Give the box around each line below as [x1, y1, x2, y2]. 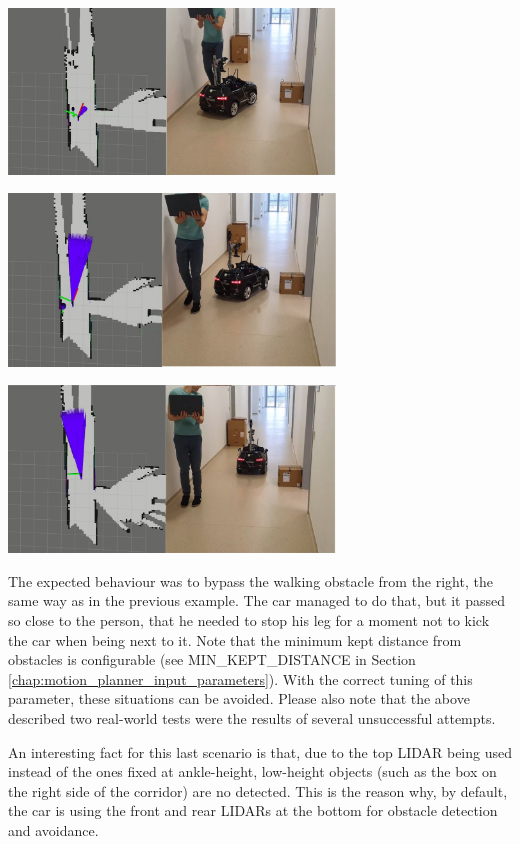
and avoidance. [8, 819, 99, 840]
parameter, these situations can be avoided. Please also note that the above [8, 688, 470, 709]
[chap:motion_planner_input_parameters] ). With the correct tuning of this [8, 668, 473, 689]
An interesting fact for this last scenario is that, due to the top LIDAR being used [8, 741, 512, 762]
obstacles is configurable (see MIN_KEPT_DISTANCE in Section [8, 649, 416, 670]
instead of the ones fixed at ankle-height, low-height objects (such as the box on [8, 761, 497, 782]
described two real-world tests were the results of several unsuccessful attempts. [8, 707, 496, 728]
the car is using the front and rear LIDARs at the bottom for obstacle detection [8, 800, 498, 821]
